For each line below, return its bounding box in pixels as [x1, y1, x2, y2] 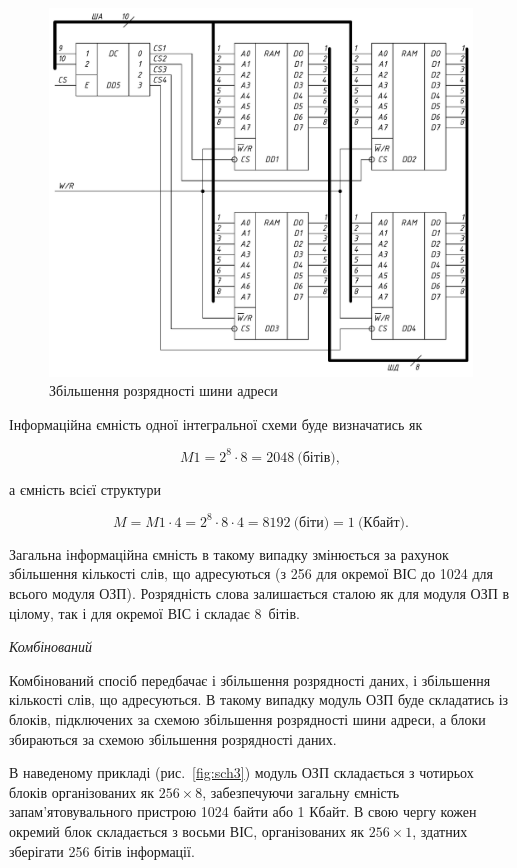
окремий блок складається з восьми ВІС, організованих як [9, 821, 364, 842]
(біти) [293, 515, 330, 530]
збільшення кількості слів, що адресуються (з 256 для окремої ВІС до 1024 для [9, 563, 494, 584]
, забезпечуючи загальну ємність [202, 781, 400, 802]
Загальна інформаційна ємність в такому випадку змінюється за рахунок [9, 543, 449, 564]
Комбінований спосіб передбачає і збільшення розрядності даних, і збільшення [9, 669, 491, 690]
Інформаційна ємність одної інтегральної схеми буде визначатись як [9, 413, 423, 434]
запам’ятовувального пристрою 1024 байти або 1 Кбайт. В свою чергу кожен [9, 801, 477, 822]
